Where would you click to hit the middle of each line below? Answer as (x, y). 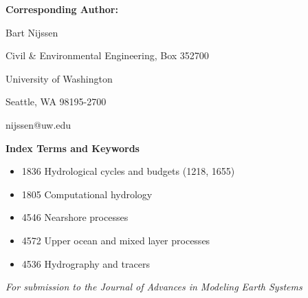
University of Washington (59, 78)
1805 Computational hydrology (87, 194)
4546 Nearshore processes (75, 217)
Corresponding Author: (62, 9)
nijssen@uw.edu (38, 124)
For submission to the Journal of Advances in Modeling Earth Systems (154, 287)
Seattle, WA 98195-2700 (56, 102)
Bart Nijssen (32, 32)
